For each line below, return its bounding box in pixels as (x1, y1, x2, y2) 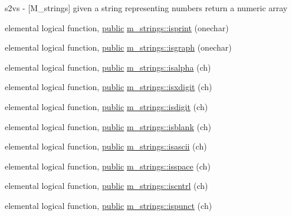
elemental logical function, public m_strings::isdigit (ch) (5, 100, 208, 112)
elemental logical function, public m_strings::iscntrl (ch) (5, 180, 208, 192)
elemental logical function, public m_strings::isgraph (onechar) (5, 41, 232, 54)
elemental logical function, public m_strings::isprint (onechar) (5, 21, 229, 34)
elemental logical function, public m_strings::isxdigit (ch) (5, 81, 212, 93)
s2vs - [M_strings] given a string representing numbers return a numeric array (5, 2, 288, 14)
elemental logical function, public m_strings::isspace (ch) (5, 159, 211, 172)
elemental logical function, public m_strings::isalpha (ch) (5, 61, 211, 73)
